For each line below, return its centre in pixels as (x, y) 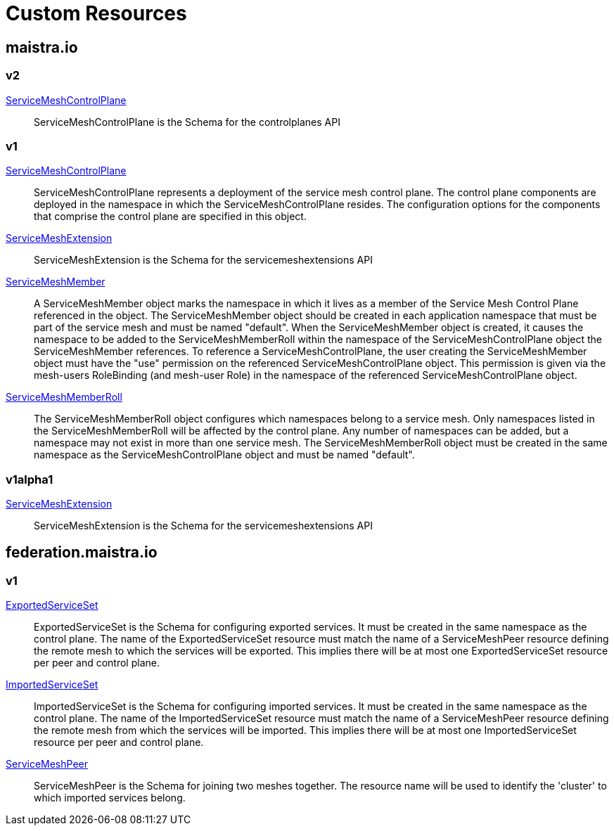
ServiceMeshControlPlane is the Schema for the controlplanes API (187, 122)
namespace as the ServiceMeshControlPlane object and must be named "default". (224, 455)
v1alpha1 (30, 479)
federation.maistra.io (82, 553)
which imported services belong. (110, 798)
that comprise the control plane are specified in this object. (170, 217)
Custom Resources (96, 13)
